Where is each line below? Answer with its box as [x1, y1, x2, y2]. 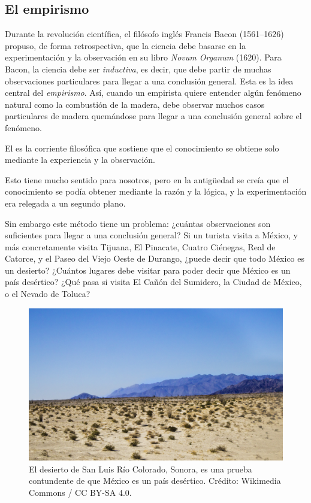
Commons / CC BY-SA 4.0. [29, 486, 132, 498]
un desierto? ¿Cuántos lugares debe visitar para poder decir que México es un [5, 263, 291, 276]
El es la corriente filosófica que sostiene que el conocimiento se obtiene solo [5, 141, 279, 154]
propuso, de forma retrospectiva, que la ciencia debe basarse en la [5, 39, 246, 51]
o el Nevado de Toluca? [5, 287, 90, 300]
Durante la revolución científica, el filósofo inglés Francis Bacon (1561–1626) [5, 28, 284, 40]
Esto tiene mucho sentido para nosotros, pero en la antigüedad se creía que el [5, 173, 289, 186]
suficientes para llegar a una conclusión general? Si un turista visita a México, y [5, 229, 298, 241]
